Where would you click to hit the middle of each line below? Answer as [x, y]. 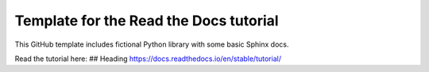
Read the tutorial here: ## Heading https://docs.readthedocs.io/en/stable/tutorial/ [148, 59]
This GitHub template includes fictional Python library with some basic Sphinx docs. [152, 44]
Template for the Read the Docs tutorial [147, 21]
